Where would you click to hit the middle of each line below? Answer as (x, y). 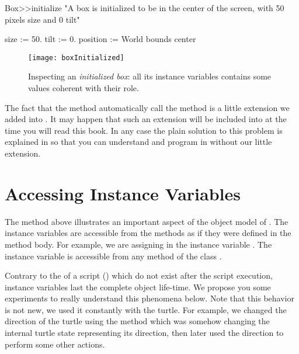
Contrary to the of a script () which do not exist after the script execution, (139, 275)
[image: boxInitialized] (76, 58)
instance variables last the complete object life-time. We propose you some (138, 287)
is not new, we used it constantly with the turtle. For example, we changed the (146, 309)
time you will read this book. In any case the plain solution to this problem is (144, 130)
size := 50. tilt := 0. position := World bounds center (100, 39)
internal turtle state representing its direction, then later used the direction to (144, 333)
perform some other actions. (55, 344)
